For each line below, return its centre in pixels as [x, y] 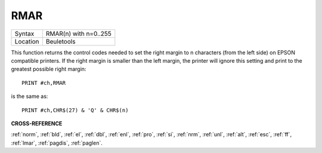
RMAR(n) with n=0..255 [78, 33]
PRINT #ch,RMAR [44, 83]
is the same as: [30, 96]
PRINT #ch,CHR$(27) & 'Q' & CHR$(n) [75, 110]
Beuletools [61, 41]
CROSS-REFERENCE [37, 123]
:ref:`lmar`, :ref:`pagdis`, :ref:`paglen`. [57, 143]
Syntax [24, 33]
